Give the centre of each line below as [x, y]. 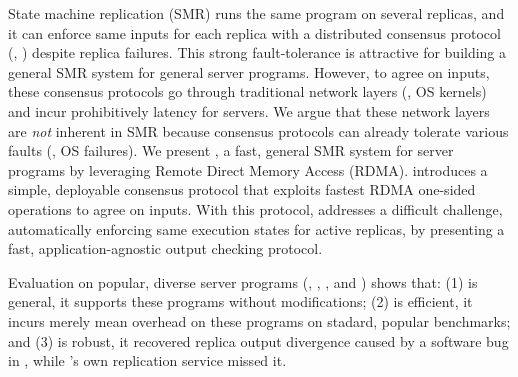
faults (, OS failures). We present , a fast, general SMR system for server [231, 150]
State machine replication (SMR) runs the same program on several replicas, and [256, 13]
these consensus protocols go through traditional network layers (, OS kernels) [247, 91]
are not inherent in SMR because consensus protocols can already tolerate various [258, 130]
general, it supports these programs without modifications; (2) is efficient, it [240, 301]
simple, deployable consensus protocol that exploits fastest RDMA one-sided [242, 189]
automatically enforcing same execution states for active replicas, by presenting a [256, 228]
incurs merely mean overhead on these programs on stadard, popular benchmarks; [259, 320]
